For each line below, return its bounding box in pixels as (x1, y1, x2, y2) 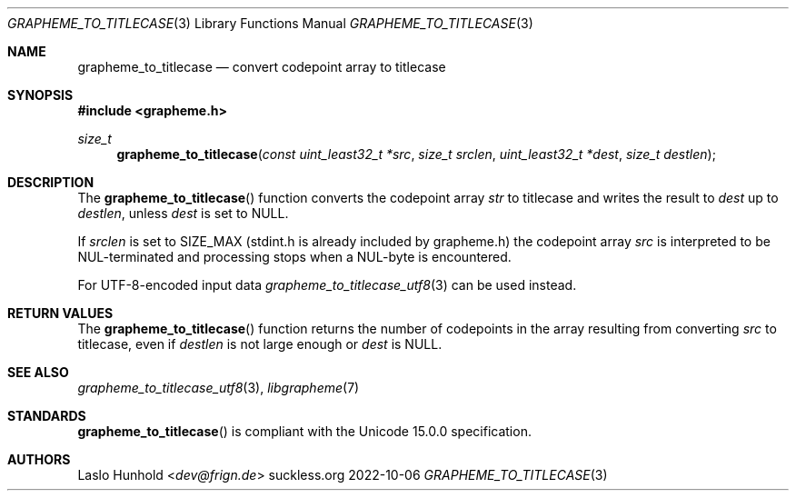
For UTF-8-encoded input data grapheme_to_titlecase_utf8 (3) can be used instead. (77, 277, 577, 293)
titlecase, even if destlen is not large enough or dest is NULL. (77, 336, 443, 352)
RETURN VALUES (7, 305, 114, 321)
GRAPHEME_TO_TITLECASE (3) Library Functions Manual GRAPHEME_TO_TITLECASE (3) (7, 15, 533, 31)
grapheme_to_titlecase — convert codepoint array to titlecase (77, 59, 446, 75)
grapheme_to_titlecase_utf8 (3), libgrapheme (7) (77, 380, 360, 395)
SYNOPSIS (7, 87, 74, 103)
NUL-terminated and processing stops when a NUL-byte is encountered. (77, 249, 512, 264)
